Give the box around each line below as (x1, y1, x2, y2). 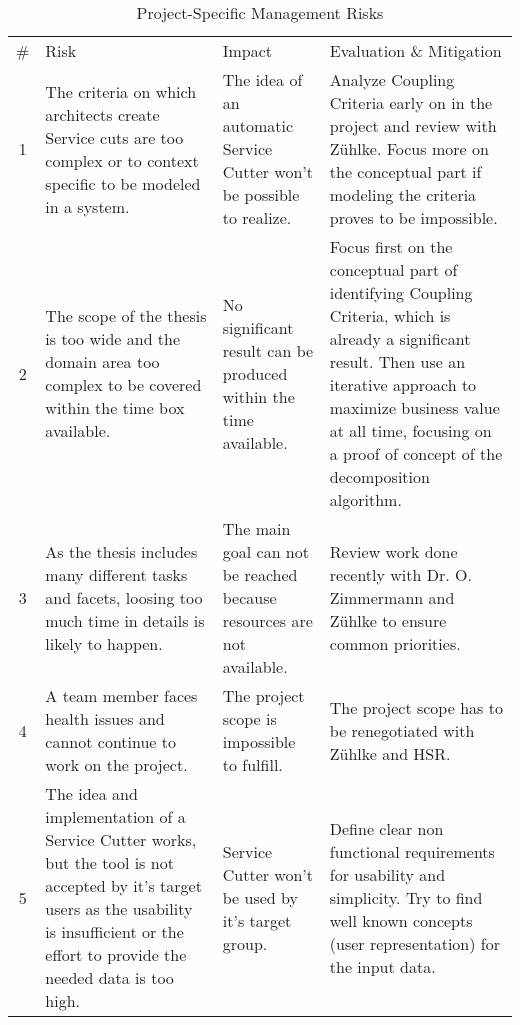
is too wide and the (45, 327, 181, 350)
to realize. (222, 206, 292, 229)
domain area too (45, 350, 160, 373)
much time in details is (45, 609, 205, 632)
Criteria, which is (329, 304, 451, 327)
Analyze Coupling (329, 68, 455, 91)
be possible (222, 183, 300, 206)
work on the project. (45, 753, 188, 776)
